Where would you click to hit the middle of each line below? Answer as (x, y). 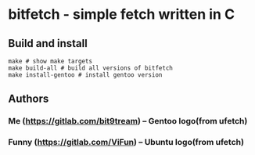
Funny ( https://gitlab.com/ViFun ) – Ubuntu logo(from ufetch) (126, 142)
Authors (29, 99)
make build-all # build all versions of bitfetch (91, 68)
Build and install (48, 43)
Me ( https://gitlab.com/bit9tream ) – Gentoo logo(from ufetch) (128, 121)
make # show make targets (50, 61)
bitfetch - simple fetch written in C (122, 14)
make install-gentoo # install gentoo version (85, 75)
